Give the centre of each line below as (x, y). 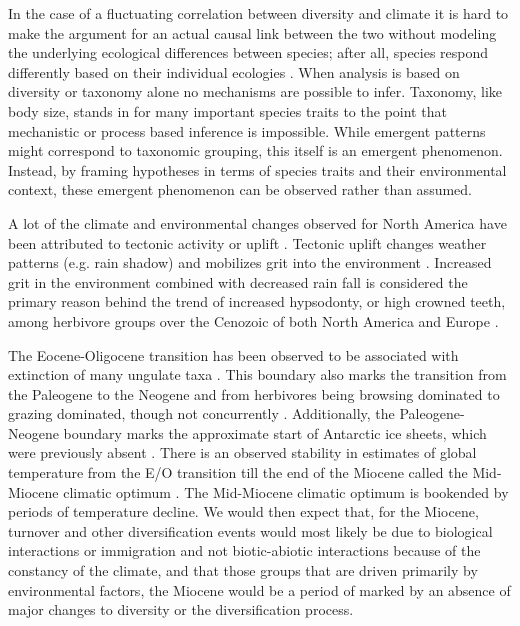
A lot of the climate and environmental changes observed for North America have (257, 222)
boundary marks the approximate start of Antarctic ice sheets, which (275, 432)
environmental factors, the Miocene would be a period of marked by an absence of (259, 589)
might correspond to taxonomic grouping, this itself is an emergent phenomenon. (255, 150)
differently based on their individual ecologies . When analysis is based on (234, 71)
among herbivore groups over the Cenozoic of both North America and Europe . (253, 320)
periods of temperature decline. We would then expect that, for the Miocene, (243, 511)
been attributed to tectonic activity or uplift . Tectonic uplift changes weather (247, 242)
